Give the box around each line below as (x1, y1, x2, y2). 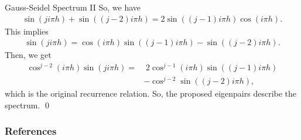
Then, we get (5, 49, 52, 61)
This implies (5, 25, 49, 37)
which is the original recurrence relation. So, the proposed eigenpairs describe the (5, 87, 297, 100)
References (5, 124, 57, 138)
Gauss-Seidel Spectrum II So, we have (5, 1, 141, 13)
